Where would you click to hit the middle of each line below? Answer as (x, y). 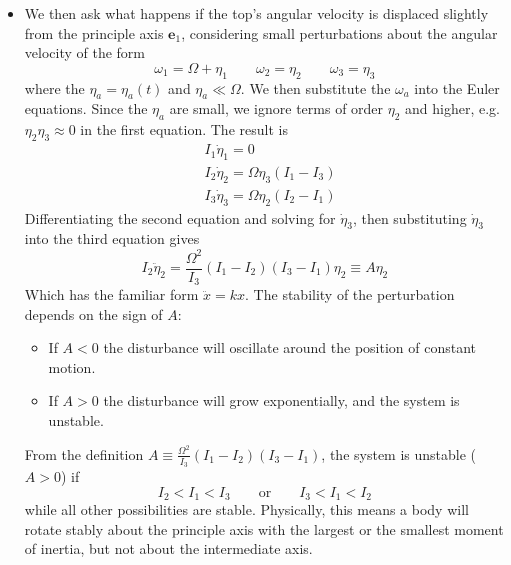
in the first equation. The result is (184, 129)
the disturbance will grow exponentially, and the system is (281, 400)
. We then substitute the (315, 87)
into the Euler (457, 87)
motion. (72, 366)
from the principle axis (94, 32)
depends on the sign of (93, 313)
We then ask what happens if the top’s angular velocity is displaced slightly (256, 13)
